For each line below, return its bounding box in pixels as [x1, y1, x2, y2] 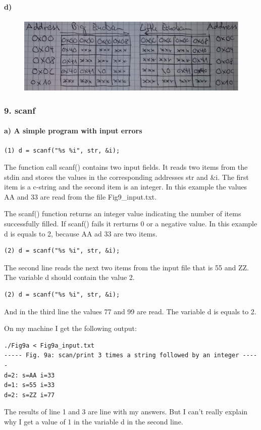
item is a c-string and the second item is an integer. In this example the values [4, 181, 247, 192]
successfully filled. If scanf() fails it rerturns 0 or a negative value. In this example [4, 218, 257, 229]
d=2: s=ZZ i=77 [4, 391, 55, 399]
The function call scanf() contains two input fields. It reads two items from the [4, 162, 248, 172]
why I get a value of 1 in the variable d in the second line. [4, 416, 183, 426]
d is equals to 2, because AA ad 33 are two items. [4, 228, 158, 238]
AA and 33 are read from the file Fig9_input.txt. [4, 191, 157, 202]
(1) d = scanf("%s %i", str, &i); [4, 147, 120, 154]
